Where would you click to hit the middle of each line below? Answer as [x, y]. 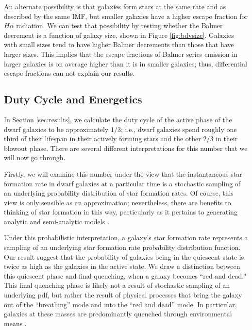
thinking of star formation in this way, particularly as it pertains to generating [121, 212]
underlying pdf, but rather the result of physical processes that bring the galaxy [123, 295]
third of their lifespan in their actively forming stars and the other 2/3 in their [121, 139]
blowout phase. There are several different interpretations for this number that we [126, 148]
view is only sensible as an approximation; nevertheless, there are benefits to [118, 202]
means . [15, 323]
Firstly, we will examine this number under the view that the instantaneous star [123, 173]
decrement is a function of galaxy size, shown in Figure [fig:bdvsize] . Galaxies [119, 35]
